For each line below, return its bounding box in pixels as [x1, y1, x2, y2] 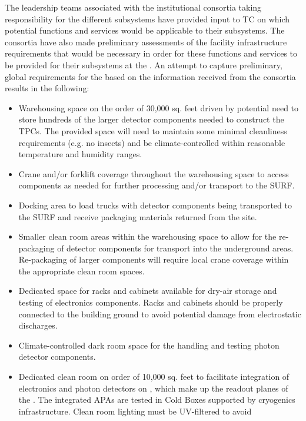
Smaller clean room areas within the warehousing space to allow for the [18, 230, 277, 243]
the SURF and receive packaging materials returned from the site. [18, 210, 257, 223]
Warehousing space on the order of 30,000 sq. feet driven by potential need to [18, 101, 299, 114]
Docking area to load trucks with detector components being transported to [18, 198, 292, 211]
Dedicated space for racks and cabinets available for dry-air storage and [18, 284, 277, 297]
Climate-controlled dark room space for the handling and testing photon [18, 339, 280, 351]
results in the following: [5, 82, 89, 94]
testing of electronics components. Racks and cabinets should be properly [18, 296, 283, 309]
